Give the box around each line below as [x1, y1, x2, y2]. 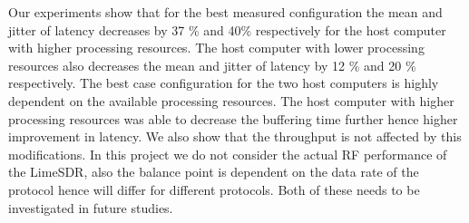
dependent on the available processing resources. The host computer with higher [8, 91, 454, 110]
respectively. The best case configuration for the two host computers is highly [8, 73, 439, 92]
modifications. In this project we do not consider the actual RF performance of [8, 144, 447, 163]
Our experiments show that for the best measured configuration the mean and [8, 3, 443, 21]
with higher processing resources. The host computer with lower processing [8, 38, 425, 57]
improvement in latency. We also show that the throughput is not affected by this [8, 127, 462, 146]
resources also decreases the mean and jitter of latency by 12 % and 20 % [8, 55, 416, 74]
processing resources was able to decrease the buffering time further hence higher [8, 109, 458, 128]
